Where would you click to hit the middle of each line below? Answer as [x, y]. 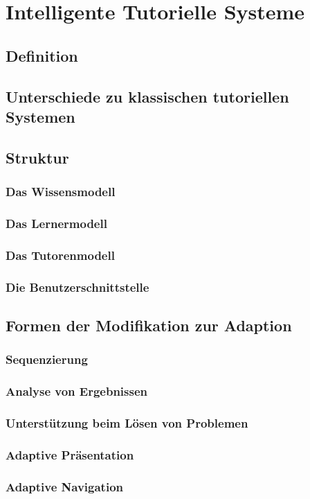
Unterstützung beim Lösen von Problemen [127, 422]
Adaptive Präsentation [70, 454]
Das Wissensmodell [61, 192]
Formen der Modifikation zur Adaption [149, 325]
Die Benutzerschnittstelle [77, 287]
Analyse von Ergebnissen [77, 391]
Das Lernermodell [56, 223]
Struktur [37, 157]
